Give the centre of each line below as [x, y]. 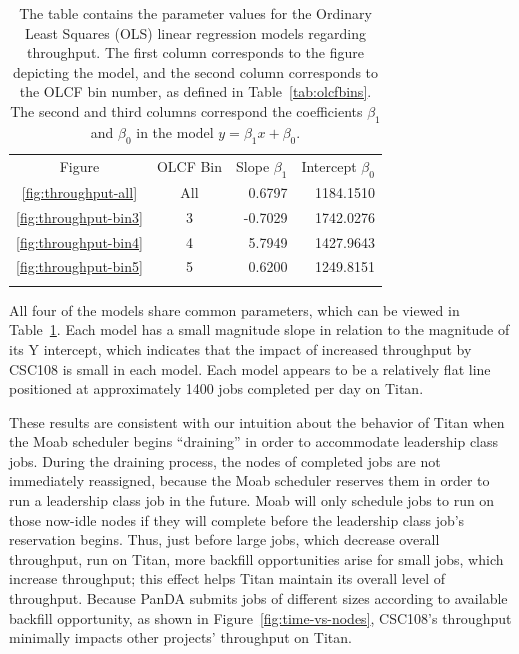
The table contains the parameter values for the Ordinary [195, 13]
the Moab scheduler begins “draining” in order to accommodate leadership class [254, 441]
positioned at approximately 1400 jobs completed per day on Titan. [216, 388]
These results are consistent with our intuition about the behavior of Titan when [257, 421]
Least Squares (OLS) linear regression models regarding [195, 32]
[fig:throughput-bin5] [79, 266]
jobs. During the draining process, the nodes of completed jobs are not [225, 460]
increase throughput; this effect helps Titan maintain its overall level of [227, 578]
